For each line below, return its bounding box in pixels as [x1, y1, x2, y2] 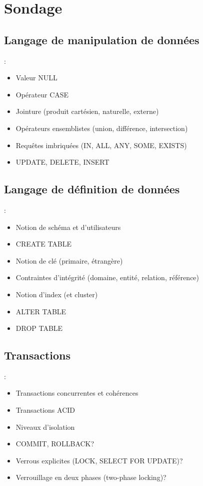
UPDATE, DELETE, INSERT [15, 157, 109, 167]
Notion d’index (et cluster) [15, 289, 98, 299]
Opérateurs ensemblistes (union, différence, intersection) [15, 123, 188, 133]
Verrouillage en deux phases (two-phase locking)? [15, 472, 166, 482]
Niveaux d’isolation [15, 421, 75, 432]
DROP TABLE [15, 323, 63, 333]
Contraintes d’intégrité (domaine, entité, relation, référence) [15, 272, 199, 283]
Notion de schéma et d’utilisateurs [15, 221, 121, 232]
